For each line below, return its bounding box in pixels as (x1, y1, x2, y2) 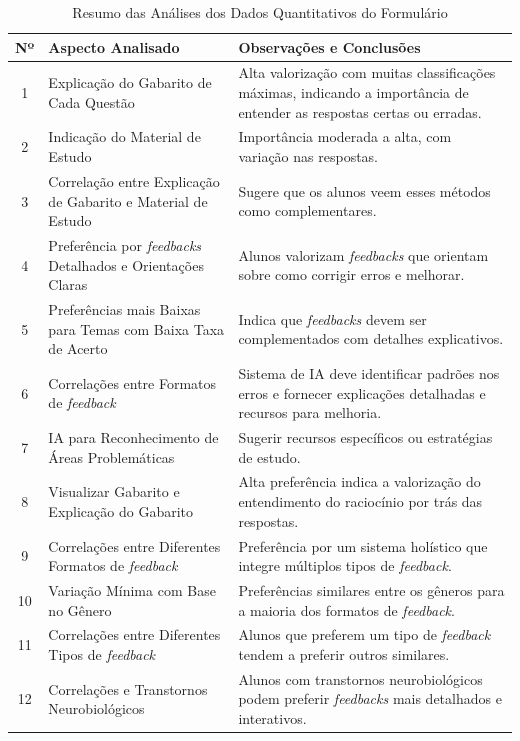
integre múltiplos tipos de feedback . (238, 555, 452, 576)
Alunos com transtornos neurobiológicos (238, 668, 483, 689)
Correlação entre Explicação (48, 170, 220, 191)
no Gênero (48, 599, 112, 620)
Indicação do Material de (48, 126, 201, 147)
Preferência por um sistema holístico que (238, 535, 488, 556)
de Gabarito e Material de (48, 190, 208, 211)
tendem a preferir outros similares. (238, 643, 450, 664)
